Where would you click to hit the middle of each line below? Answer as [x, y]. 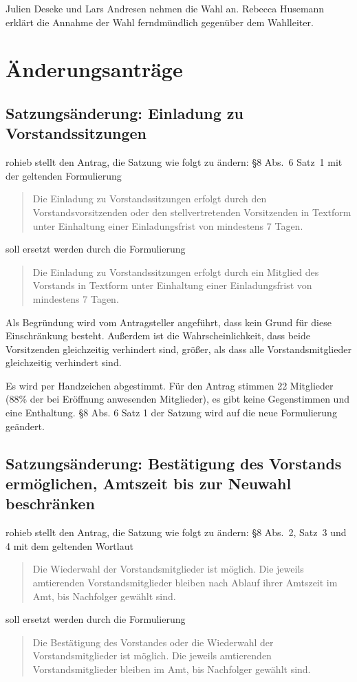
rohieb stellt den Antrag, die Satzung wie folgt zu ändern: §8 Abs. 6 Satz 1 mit [174, 162]
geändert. [25, 426]
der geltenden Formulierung [64, 175]
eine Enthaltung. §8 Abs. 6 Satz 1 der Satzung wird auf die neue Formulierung [171, 413]
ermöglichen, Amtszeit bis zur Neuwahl [149, 483]
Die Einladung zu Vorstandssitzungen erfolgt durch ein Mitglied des [176, 271]
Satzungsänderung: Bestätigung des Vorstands [174, 463]
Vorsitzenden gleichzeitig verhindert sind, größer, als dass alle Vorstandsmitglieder [178, 349]
